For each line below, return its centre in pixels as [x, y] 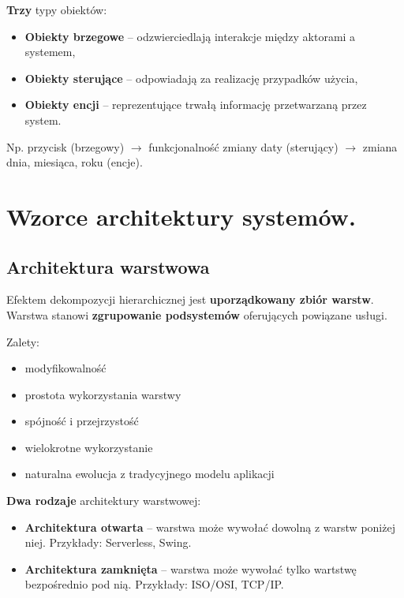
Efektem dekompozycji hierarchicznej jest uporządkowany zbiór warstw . [190, 299]
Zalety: [23, 341]
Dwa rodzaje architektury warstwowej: [104, 501]
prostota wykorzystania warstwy [103, 394]
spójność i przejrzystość [82, 421]
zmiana [380, 146]
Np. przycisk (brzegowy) [65, 146]
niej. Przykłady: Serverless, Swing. [108, 542]
